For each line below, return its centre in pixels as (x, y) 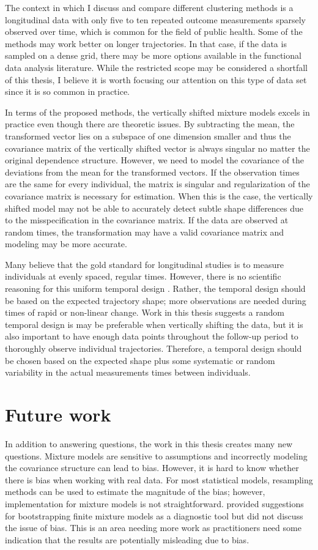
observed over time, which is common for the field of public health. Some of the (154, 32)
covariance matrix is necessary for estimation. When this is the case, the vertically (159, 195)
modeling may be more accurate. (66, 244)
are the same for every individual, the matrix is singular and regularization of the (157, 184)
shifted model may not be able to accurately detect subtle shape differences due (154, 208)
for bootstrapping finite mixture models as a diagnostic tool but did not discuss (154, 515)
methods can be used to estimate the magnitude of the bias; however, (135, 492)
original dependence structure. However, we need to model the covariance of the (155, 160)
